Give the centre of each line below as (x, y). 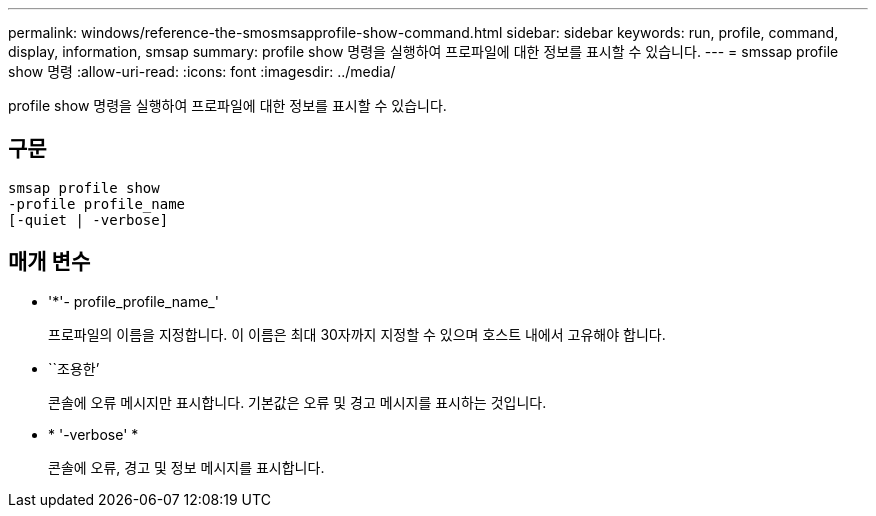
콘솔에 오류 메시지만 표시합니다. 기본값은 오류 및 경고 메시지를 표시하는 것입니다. (297, 402)
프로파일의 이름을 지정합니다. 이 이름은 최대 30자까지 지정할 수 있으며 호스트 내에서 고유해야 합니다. (357, 334)
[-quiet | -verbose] (88, 219)
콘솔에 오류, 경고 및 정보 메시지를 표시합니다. (186, 467)
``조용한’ (74, 368)
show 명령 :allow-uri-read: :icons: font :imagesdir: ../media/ (202, 71)
